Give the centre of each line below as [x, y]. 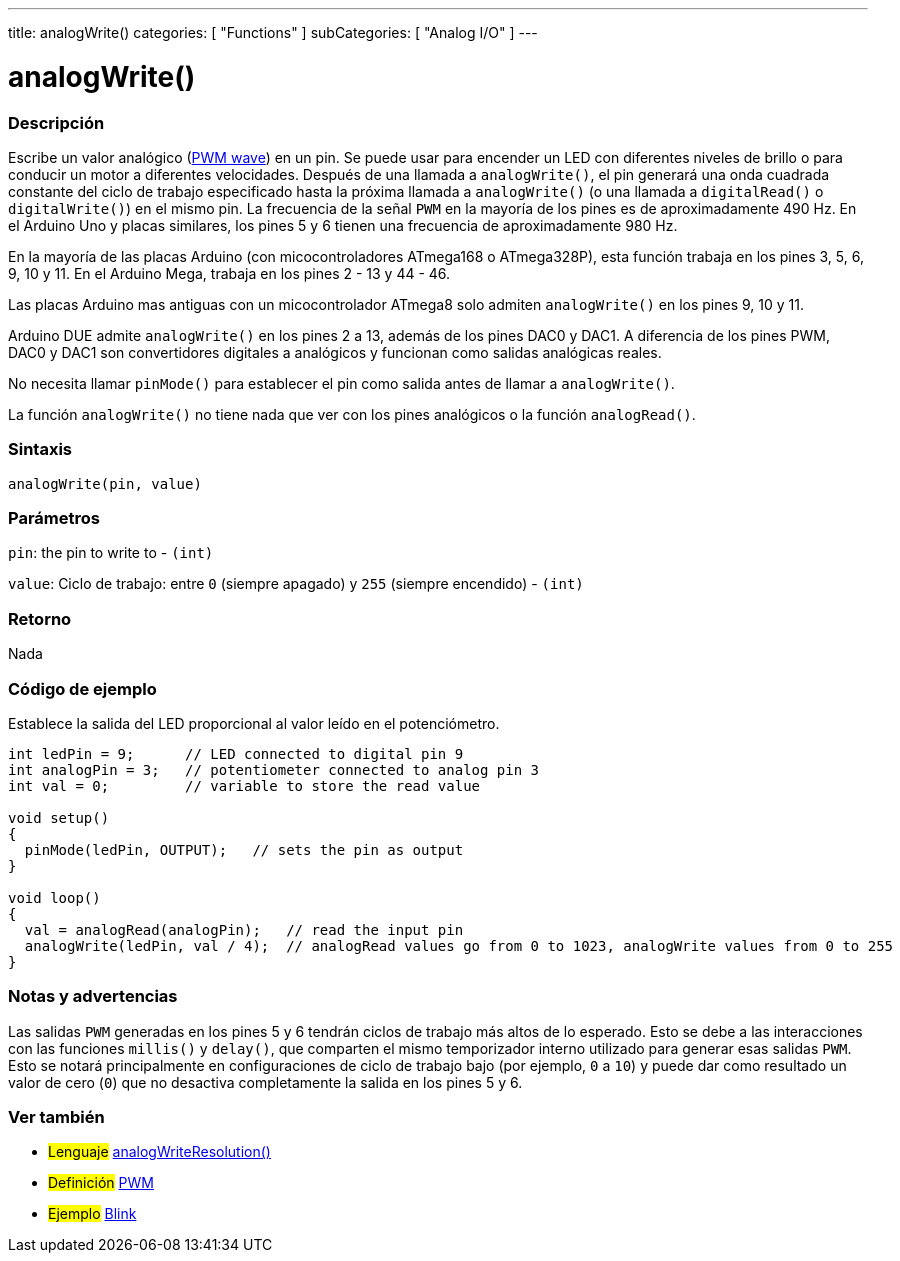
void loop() [54, 897]
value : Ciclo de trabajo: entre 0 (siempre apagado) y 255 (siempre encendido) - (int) [296, 584]
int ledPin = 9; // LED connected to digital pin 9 [236, 753]
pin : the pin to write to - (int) [111, 553]
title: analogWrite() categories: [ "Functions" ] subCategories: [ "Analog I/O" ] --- [273, 32]
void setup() [59, 817]
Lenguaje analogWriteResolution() [159, 1152]
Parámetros [54, 518]
